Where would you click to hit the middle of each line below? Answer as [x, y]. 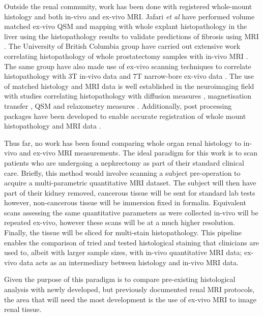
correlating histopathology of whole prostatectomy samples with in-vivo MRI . [126, 56]
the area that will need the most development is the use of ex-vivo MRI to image [130, 299]
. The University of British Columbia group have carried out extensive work [122, 46]
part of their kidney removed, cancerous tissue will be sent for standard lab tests [130, 192]
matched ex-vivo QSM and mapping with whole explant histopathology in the [126, 26]
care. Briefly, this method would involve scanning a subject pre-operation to [122, 172]
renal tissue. [23, 309]
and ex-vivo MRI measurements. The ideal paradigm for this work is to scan [138, 153]
